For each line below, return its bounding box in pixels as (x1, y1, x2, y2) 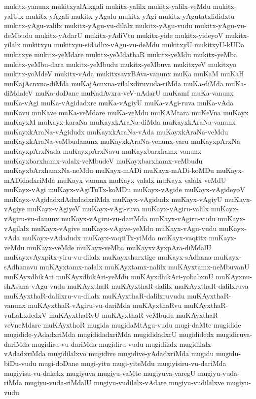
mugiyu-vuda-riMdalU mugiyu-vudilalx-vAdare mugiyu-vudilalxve (24, 377, 224, 388)
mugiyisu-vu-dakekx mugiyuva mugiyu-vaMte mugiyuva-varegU (4, 367, 196, 378)
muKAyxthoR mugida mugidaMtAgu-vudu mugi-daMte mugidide (43, 319, 241, 330)
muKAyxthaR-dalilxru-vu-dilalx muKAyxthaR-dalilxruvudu (4, 290, 185, 300)
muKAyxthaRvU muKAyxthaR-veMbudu (49, 310, 174, 320)
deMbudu (4, 30, 33, 40)
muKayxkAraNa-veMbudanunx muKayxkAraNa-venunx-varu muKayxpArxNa (4, 136, 240, 146)
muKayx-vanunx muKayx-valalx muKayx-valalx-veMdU (57, 174, 226, 185)
